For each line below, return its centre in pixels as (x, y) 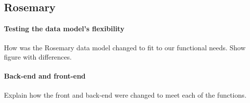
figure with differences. (38, 57)
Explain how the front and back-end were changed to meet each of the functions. (125, 94)
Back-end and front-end (45, 76)
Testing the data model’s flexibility (64, 29)
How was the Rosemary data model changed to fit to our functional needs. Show (125, 47)
